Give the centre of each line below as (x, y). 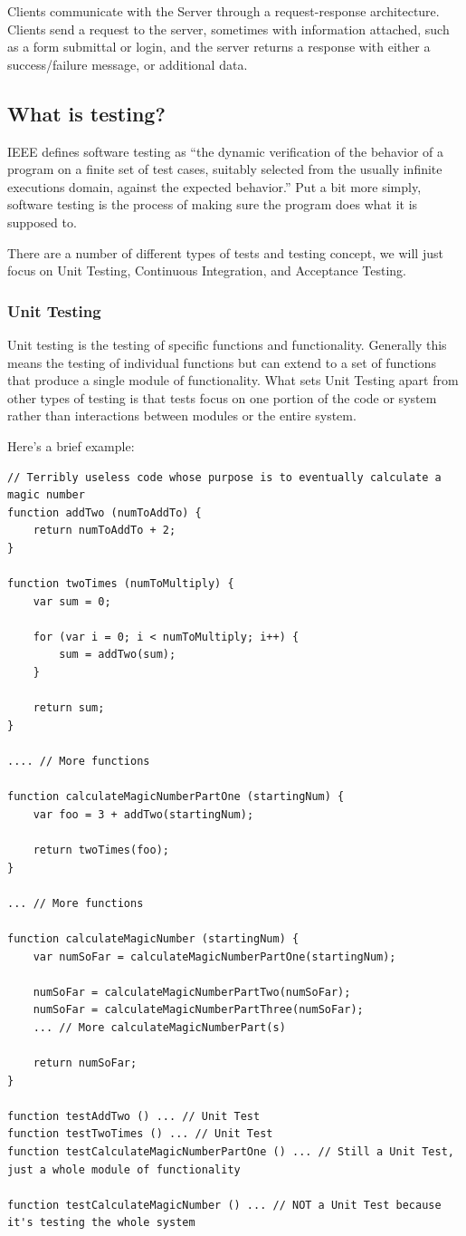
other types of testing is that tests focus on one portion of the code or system (222, 397)
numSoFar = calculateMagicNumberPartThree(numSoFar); (198, 1010)
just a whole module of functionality (124, 1169)
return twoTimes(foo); (101, 850)
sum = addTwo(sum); (118, 655)
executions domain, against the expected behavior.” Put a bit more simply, (214, 186)
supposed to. (42, 222)
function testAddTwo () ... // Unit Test (134, 1116)
